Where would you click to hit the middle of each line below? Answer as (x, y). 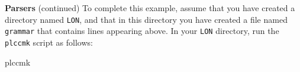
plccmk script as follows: (49, 42)
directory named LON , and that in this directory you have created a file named (146, 19)
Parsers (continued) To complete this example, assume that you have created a (150, 8)
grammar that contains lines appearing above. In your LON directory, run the (142, 31)
